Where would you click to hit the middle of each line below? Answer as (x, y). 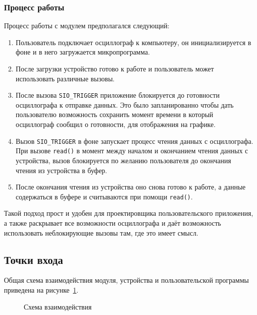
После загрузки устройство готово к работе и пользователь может (115, 68)
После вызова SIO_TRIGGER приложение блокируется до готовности (118, 95)
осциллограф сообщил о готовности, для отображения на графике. (116, 124)
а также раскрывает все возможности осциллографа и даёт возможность (113, 222)
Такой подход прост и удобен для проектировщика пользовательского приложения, (129, 213)
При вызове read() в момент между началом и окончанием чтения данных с (132, 151)
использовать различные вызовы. (65, 78)
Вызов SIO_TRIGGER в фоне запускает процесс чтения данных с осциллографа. (134, 141)
